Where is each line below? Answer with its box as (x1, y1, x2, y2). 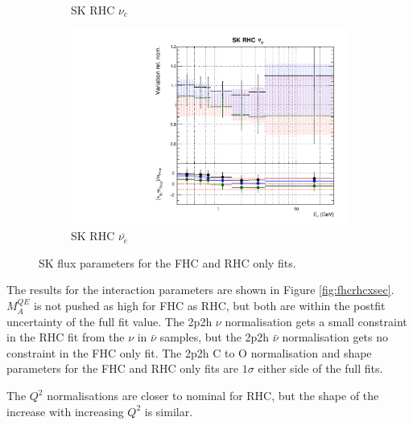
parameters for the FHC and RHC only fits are (6, 360, 239, 377)
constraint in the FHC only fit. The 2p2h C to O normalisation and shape (6, 344, 372, 361)
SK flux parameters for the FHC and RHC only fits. (39, 254, 296, 271)
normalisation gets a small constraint (225, 313, 407, 329)
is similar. (144, 403, 193, 419)
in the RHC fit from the (6, 329, 125, 345)
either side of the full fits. (258, 360, 383, 377)
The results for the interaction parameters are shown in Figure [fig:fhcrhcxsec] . (6, 281, 394, 298)
